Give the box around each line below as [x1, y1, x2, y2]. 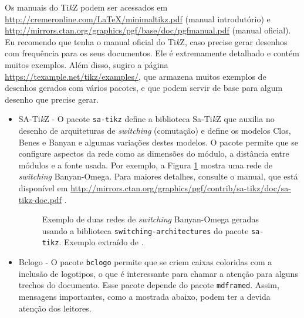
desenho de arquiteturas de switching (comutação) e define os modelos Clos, [18, 124, 291, 136]
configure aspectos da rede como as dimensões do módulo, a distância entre [18, 147, 289, 160]
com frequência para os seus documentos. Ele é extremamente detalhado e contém [5, 47, 299, 59]
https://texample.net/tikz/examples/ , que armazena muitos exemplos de [5, 70, 266, 82]
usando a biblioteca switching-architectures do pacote [42, 224, 249, 236]
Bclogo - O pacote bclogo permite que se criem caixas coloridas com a [18, 256, 272, 268]
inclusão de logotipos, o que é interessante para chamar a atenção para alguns [18, 267, 298, 279]
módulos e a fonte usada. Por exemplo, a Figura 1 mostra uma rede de [18, 158, 273, 171]
